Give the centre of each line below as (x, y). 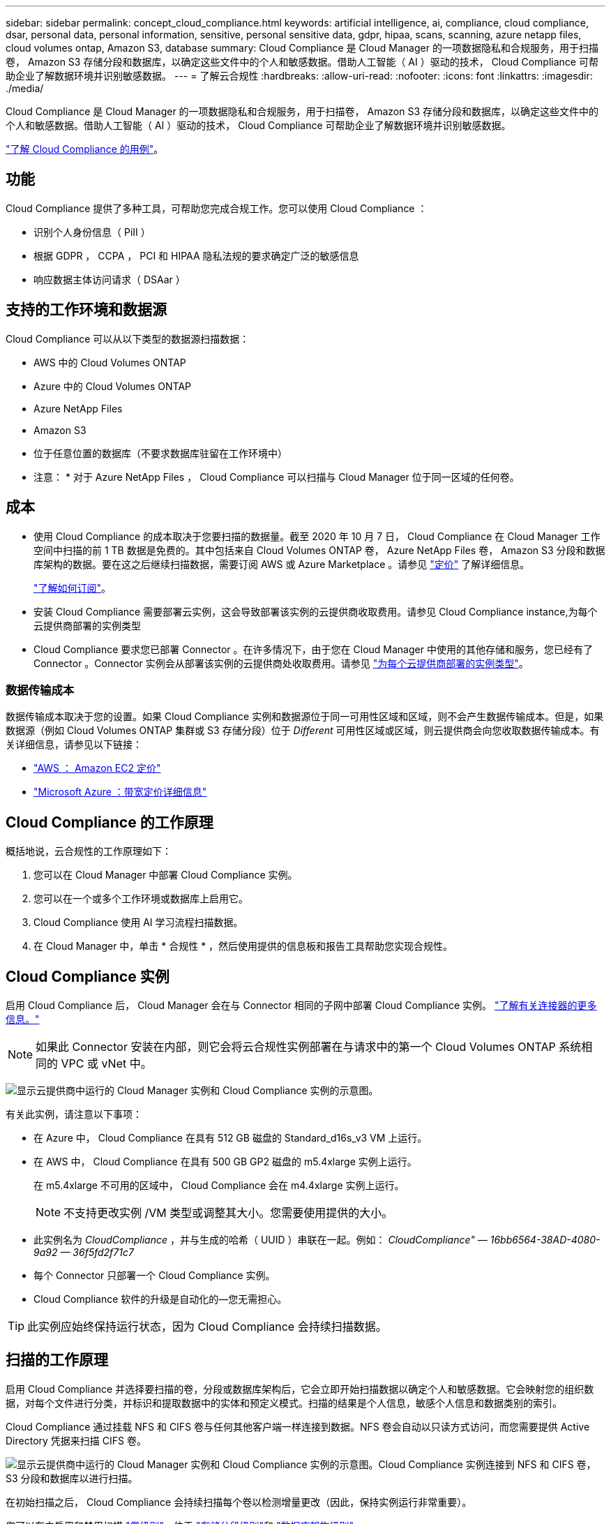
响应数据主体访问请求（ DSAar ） (110, 279)
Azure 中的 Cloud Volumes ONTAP (113, 386)
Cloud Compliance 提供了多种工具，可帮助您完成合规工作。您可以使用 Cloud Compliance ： (217, 208)
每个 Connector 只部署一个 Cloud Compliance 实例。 (154, 1275)
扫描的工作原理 (57, 1360)
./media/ (25, 88)
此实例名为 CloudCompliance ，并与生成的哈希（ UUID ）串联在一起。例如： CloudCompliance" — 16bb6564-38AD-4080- (317, 1239)
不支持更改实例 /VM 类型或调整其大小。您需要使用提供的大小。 (228, 1212)
